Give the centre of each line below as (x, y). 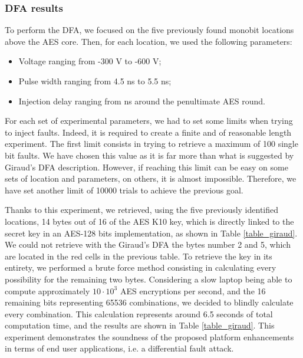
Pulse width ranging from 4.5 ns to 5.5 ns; (95, 81)
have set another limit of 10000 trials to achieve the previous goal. (124, 190)
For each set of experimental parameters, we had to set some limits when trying (149, 121)
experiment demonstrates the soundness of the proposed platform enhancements (149, 336)
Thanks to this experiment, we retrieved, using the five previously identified (142, 210)
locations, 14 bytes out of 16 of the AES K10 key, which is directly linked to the (149, 221)
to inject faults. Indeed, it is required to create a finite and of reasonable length (148, 132)
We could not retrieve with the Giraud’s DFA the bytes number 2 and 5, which (148, 244)
